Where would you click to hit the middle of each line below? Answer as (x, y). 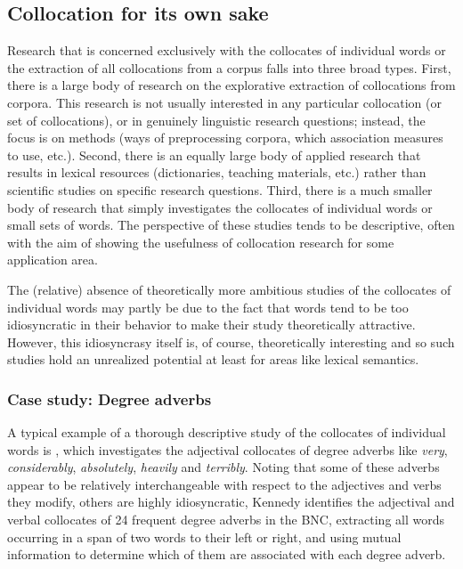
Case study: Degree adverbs (110, 398)
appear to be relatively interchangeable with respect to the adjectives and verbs (224, 484)
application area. (53, 260)
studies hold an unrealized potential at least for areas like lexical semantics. (213, 359)
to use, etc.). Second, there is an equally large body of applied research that (214, 154)
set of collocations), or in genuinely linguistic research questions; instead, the (216, 120)
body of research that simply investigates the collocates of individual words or (220, 207)
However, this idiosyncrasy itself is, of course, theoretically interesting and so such (231, 341)
